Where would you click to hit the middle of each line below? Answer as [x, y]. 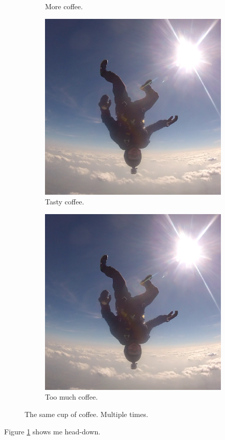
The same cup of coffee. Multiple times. [86, 414]
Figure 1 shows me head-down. [52, 431]
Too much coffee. [72, 397]
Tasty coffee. [65, 202]
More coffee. [64, 6]
